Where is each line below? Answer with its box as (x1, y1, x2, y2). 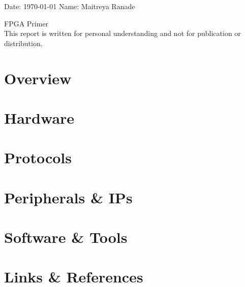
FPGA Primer (4, 18, 49, 28)
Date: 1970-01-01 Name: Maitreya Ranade (4, 1, 135, 11)
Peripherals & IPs (4, 187, 133, 207)
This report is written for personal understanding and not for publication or (4, 28, 241, 39)
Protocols (4, 147, 72, 168)
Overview (4, 67, 72, 88)
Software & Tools (4, 227, 128, 247)
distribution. (4, 38, 43, 48)
